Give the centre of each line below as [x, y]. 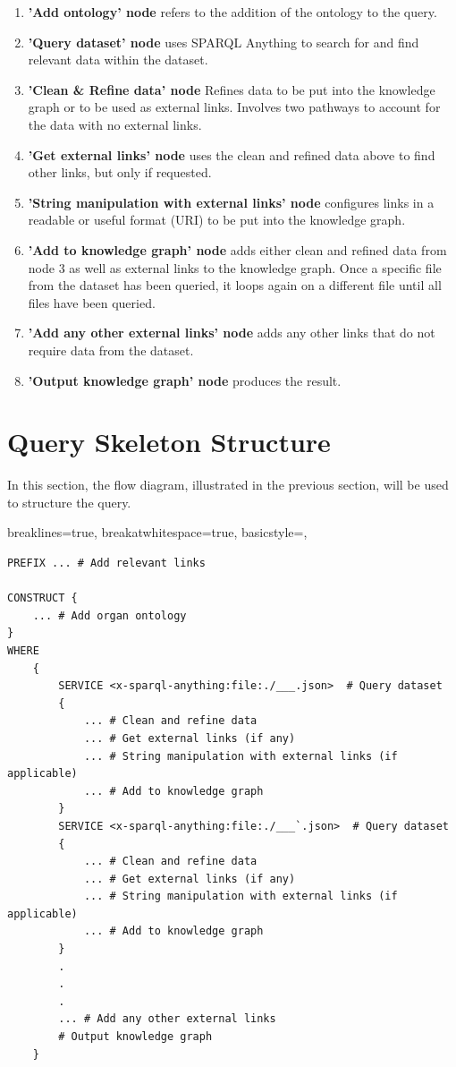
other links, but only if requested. [120, 172]
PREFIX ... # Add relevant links [106, 563]
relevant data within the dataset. [118, 60]
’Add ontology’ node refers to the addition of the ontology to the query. [232, 12]
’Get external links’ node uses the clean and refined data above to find [232, 154]
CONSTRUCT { [42, 598]
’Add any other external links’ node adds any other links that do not [232, 333]
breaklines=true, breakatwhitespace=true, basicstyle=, [157, 532]
